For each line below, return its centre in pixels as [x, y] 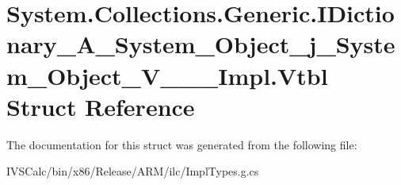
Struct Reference [101, 106]
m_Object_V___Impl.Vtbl [167, 75]
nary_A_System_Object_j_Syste [201, 44]
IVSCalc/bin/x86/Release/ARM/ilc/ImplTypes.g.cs [133, 171]
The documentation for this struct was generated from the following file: [182, 144]
